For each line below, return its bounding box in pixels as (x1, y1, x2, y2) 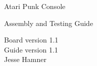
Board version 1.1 (4, 34, 59, 45)
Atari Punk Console (4, 1, 66, 11)
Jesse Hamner (4, 54, 46, 64)
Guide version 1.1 (4, 44, 58, 54)
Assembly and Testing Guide (4, 17, 93, 28)
